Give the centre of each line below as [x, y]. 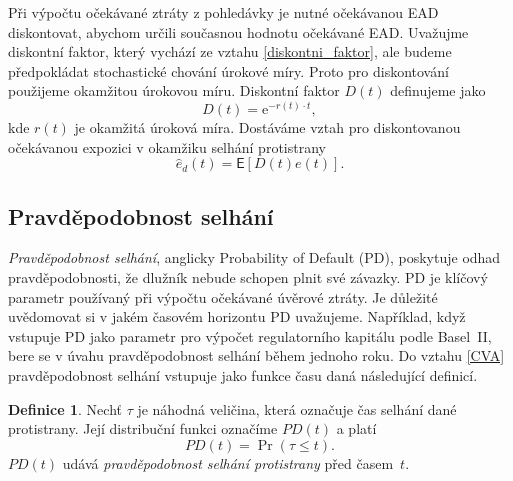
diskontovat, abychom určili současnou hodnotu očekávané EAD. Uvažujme [238, 31]
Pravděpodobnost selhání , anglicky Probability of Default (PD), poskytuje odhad [254, 257]
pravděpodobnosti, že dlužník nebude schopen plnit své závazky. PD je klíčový [248, 276]
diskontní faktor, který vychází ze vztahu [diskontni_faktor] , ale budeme [230, 51]
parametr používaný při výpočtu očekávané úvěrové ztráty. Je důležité [223, 296]
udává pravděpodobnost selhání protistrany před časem [228, 462]
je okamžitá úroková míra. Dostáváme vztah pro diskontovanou [267, 126]
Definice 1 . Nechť [65, 408]
